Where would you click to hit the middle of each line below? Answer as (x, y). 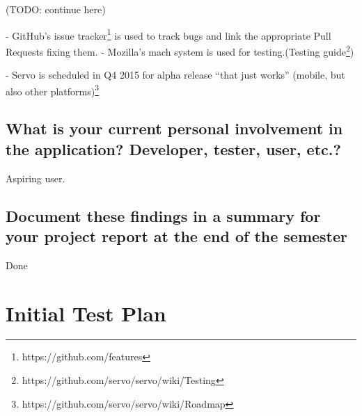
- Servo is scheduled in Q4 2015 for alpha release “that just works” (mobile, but (175, 75)
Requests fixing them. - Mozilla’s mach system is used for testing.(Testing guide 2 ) (180, 50)
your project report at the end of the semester (177, 235)
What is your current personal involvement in (174, 128)
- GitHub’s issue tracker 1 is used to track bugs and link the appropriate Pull (168, 34)
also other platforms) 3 (53, 90)
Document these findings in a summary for (163, 215)
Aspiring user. (36, 178)
